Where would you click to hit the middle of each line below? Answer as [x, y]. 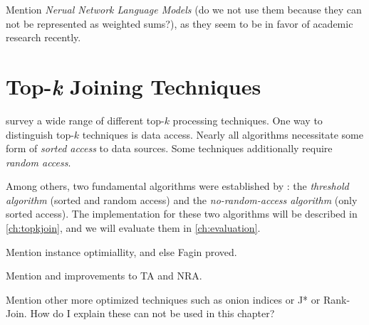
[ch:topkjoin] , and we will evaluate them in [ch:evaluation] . [133, 228]
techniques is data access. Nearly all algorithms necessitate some [223, 134]
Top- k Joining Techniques [134, 86]
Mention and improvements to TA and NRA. [104, 276]
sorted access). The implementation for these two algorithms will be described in [182, 214]
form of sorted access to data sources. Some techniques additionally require [169, 148]
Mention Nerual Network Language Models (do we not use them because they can [184, 9]
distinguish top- [40, 134]
